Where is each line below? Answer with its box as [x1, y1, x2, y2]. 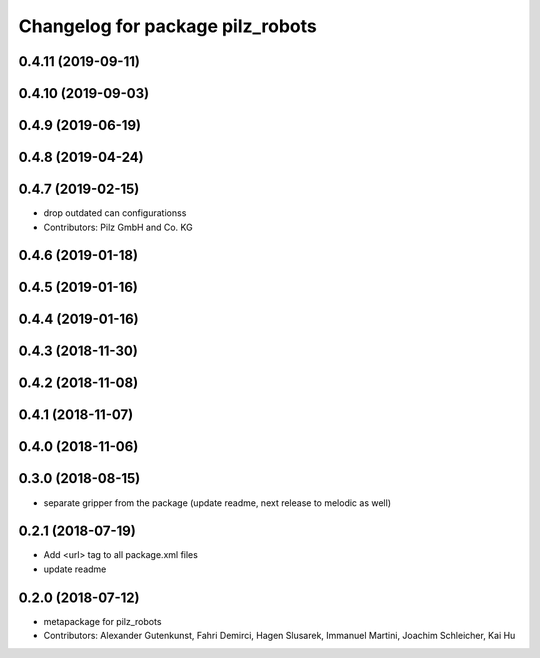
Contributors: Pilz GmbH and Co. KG [43, 221, 194, 233]
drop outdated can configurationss [43, 207, 187, 219]
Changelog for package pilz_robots [18, 15, 317, 37]
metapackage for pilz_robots [43, 615, 162, 627]
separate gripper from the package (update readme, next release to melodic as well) [43, 496, 392, 509]
